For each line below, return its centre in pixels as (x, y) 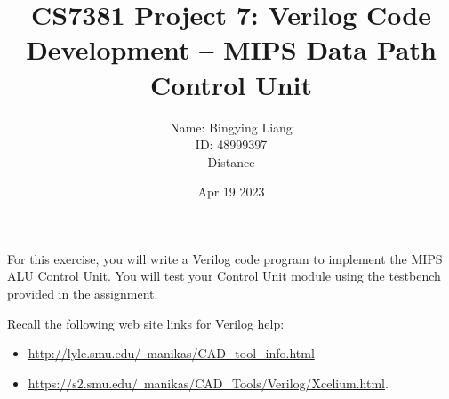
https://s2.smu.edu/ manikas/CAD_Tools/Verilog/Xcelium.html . (208, 383)
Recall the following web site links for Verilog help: (146, 323)
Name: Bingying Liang (231, 127)
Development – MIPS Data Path (231, 49)
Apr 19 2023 (231, 192)
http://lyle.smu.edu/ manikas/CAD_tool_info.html (171, 353)
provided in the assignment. (83, 294)
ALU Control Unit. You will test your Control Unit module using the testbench (224, 276)
